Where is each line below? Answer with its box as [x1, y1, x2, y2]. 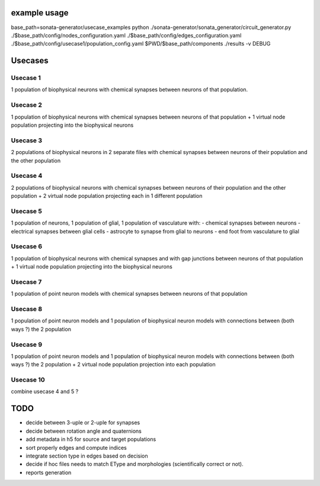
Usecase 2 [11, 101, 43, 109]
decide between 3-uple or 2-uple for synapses [25, 419, 140, 426]
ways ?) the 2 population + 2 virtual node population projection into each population [11, 361, 216, 368]
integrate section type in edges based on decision [25, 452, 148, 459]
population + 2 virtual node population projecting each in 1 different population [11, 193, 203, 200]
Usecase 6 [11, 242, 43, 251]
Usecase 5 [11, 207, 43, 215]
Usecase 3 [11, 136, 43, 145]
